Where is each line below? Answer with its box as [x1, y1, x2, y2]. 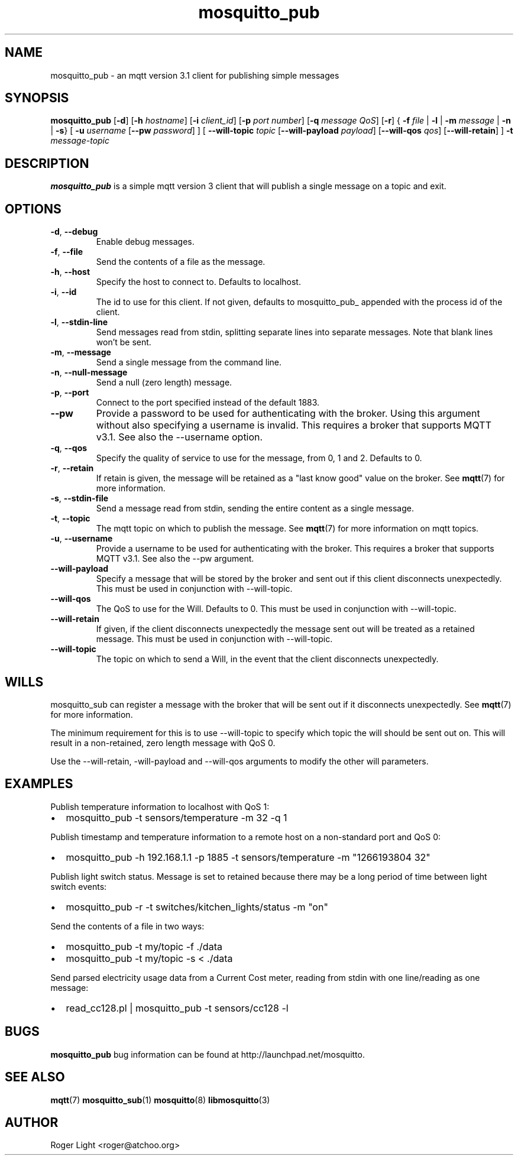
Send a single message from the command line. [96, 357, 281, 368]
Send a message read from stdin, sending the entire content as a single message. [96, 503, 414, 514]
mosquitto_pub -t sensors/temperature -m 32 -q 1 [66, 811, 287, 824]
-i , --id [50, 287, 77, 297]
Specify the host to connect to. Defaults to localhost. [96, 277, 301, 287]
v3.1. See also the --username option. [96, 431, 263, 443]
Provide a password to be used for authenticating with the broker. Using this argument [96, 407, 480, 420]
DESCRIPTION [5, 155, 89, 171]
